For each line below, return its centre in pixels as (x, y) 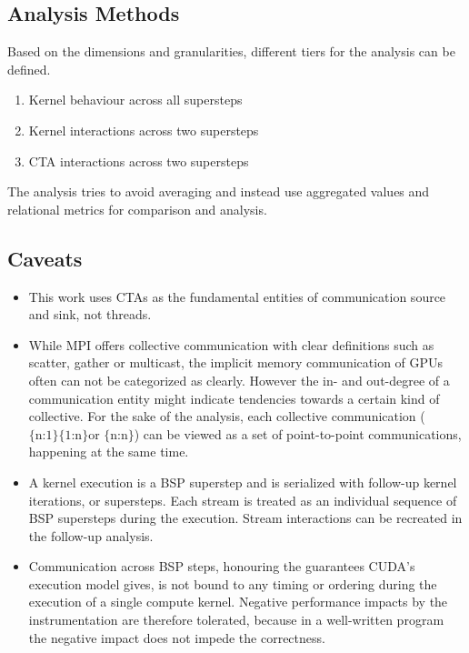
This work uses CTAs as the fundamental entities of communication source (237, 296)
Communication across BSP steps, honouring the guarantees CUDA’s (222, 566)
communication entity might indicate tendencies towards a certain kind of (234, 398)
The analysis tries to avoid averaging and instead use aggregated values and (219, 191)
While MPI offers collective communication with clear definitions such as (231, 344)
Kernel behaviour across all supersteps (135, 100)
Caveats (45, 258)
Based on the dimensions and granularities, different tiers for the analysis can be (231, 51)
